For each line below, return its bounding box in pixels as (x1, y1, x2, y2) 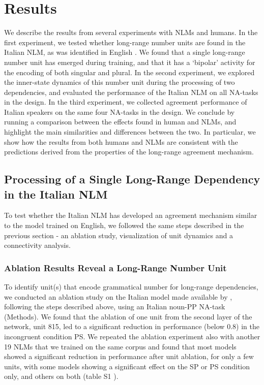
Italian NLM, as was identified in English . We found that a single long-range (4, 47, 245, 57)
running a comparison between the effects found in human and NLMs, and (4, 116, 237, 127)
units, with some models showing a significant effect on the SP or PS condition (4, 361, 250, 371)
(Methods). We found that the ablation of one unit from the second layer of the (4, 311, 252, 322)
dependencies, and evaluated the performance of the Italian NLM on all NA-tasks (4, 86, 258, 97)
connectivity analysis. (4, 240, 71, 250)
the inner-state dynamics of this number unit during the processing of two (4, 77, 235, 87)
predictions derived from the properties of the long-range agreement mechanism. (4, 146, 254, 157)
